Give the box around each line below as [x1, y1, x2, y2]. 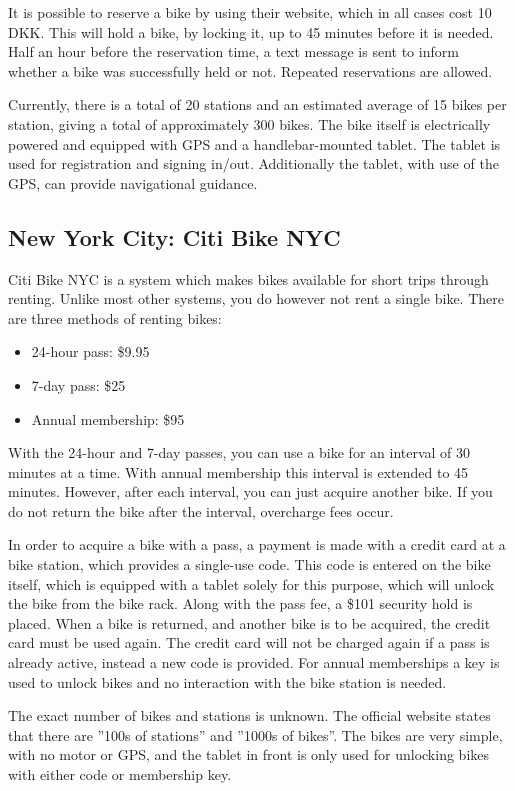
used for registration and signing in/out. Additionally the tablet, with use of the [8, 153, 499, 174]
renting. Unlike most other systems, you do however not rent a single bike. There [8, 288, 504, 309]
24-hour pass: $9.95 [31, 341, 150, 362]
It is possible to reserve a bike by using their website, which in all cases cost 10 [8, 2, 492, 22]
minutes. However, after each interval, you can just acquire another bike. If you [8, 481, 493, 502]
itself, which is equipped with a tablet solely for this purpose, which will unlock [8, 573, 495, 594]
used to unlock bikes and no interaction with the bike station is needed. [8, 671, 447, 692]
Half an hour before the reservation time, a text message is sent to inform [8, 41, 459, 62]
